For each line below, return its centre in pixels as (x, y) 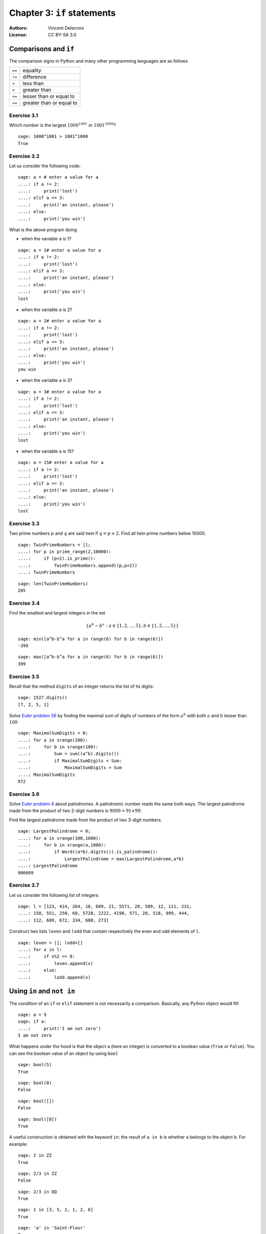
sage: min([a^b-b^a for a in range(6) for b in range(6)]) (91, 639)
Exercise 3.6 (24, 794)
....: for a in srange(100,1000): (59, 838)
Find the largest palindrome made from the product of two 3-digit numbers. (85, 820)
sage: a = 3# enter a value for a (59, 392)
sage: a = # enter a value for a (58, 177)
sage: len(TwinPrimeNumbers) (53, 583)
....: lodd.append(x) (54, 977)
